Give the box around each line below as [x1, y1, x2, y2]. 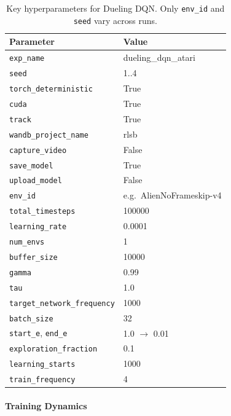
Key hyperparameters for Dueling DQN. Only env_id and [6, 2, 225, 14]
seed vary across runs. [73, 14, 157, 26]
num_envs [9, 238, 45, 247]
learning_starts [9, 360, 76, 369]
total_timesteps [9, 207, 76, 216]
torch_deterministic [9, 84, 93, 93]
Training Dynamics [5, 399, 87, 412]
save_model [9, 161, 53, 170]
